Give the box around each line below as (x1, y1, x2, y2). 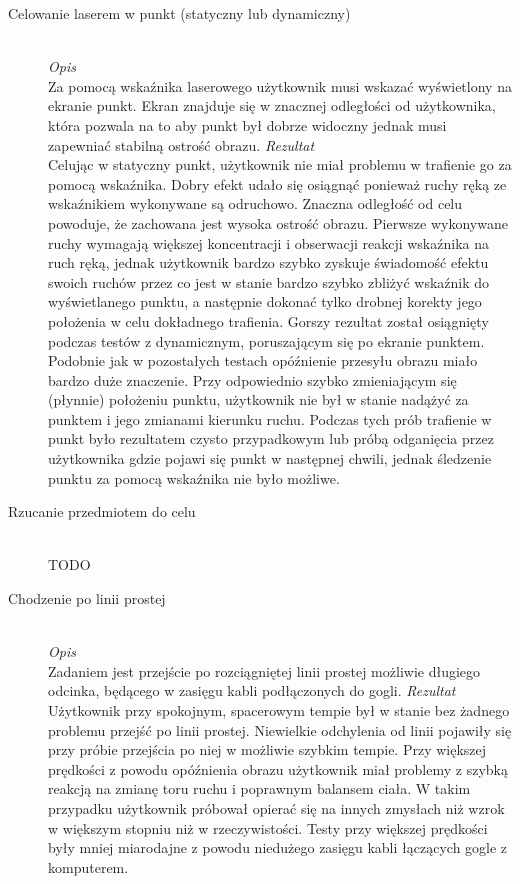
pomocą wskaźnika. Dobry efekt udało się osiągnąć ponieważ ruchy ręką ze (48, 173, 507, 194)
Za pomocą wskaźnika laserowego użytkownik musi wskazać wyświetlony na (48, 75, 512, 96)
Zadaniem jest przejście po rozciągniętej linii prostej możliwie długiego (48, 660, 481, 681)
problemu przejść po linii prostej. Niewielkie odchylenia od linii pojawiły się (48, 719, 512, 740)
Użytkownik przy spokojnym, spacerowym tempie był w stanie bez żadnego (48, 700, 510, 720)
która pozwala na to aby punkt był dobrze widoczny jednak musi (48, 114, 447, 135)
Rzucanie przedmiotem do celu (8, 501, 196, 522)
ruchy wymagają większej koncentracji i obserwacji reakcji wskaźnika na (48, 232, 489, 253)
